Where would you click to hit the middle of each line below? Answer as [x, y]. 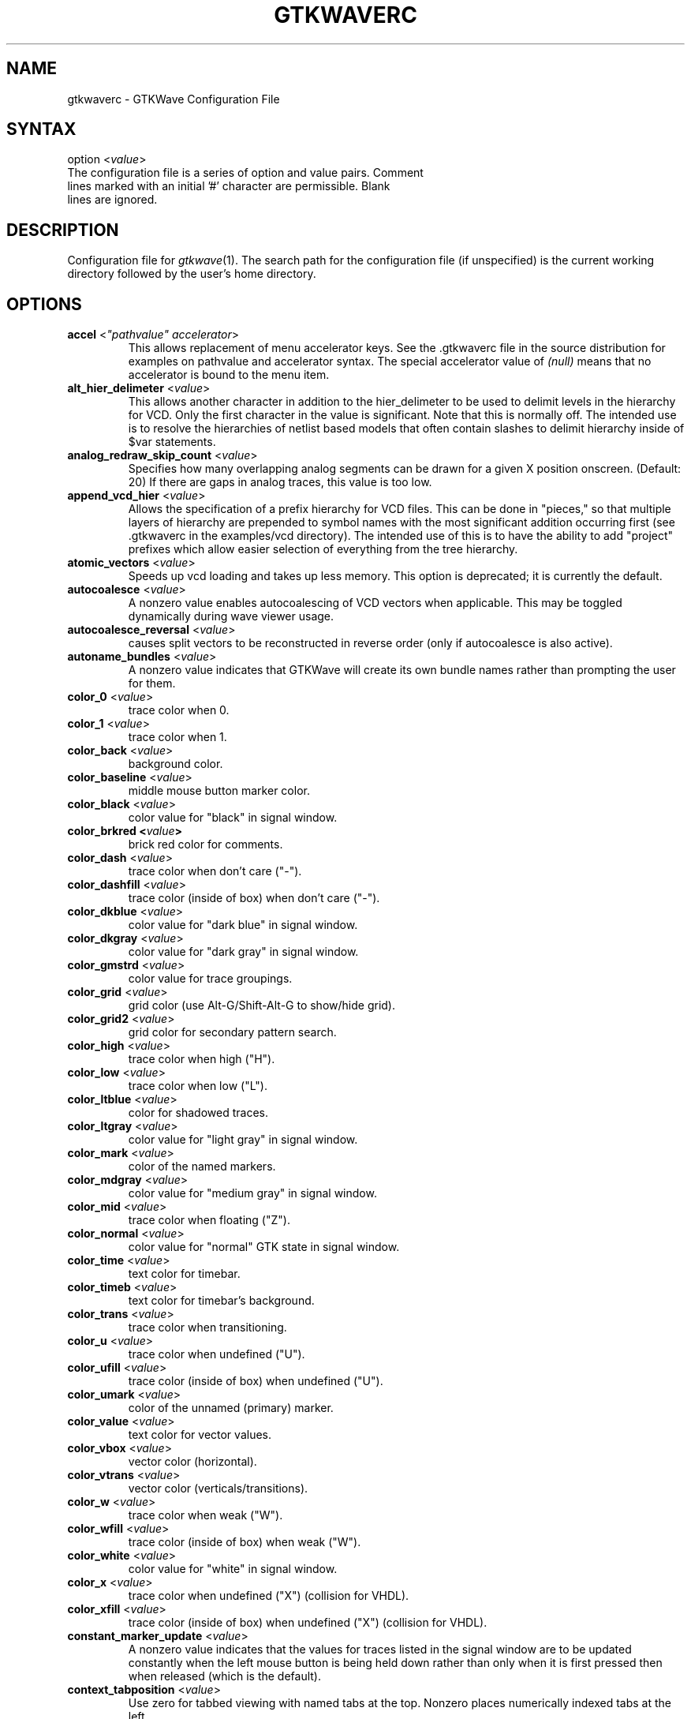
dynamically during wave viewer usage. [231, 616]
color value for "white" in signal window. [233, 1569]
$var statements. [172, 442]
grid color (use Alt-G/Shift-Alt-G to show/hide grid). [261, 1006]
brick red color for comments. [205, 845]
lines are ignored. [112, 200]
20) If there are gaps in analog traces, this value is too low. [280, 482]
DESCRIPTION [63, 230]
